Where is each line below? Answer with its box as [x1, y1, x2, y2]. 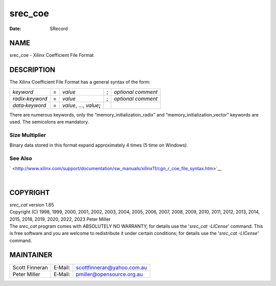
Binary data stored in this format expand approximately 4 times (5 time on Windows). [9, 142, 189, 148]
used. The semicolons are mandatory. [9, 119, 89, 125]
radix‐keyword [12, 95, 48, 102]
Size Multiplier [9, 131, 46, 138]
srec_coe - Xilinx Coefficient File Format [9, 52, 94, 58]
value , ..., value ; [62, 102, 101, 109]
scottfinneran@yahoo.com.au [76, 264, 147, 271]
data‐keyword [12, 102, 47, 109]
